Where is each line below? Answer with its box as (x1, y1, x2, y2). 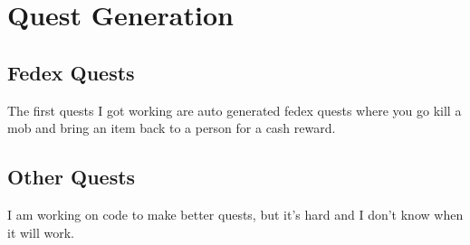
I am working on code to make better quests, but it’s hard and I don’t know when (7, 204, 464, 223)
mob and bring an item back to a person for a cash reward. (7, 118, 336, 137)
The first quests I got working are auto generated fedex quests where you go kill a (7, 100, 462, 119)
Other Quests (7, 163, 136, 191)
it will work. (7, 222, 74, 241)
